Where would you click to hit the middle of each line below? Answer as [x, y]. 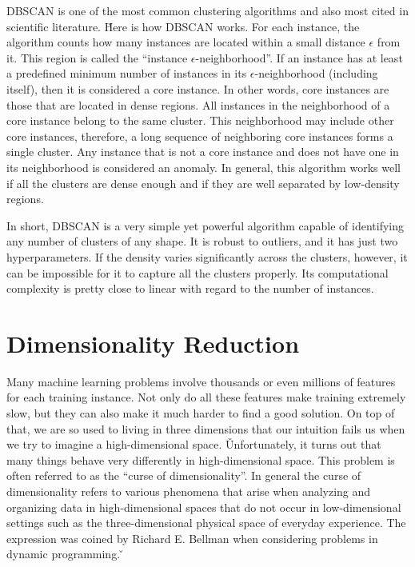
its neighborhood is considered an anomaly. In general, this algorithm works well [204, 167]
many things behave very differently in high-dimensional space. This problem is [201, 459]
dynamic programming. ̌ [65, 554]
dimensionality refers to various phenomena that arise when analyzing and [189, 491]
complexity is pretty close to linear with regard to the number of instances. [190, 288]
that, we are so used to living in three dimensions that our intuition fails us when [206, 428]
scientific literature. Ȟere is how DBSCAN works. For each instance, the [183, 26]
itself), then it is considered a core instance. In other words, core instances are [198, 88]
